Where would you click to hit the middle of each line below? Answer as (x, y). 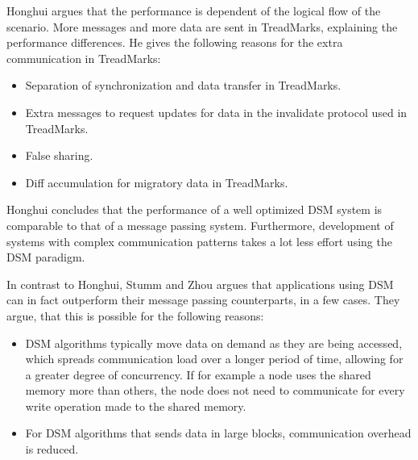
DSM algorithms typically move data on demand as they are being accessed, (214, 343)
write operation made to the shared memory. (136, 406)
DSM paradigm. (46, 257)
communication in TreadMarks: (84, 58)
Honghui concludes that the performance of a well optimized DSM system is (195, 209)
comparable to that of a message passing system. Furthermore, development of (200, 225)
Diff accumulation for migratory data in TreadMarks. (157, 182)
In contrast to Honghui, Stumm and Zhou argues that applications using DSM (200, 284)
